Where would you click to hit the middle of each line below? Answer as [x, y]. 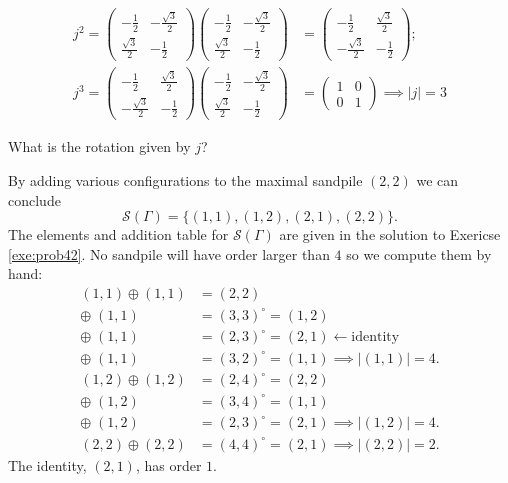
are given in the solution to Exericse [390, 234]
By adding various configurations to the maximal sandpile [185, 180]
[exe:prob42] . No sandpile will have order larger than [169, 253]
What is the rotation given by [99, 146]
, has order [168, 464]
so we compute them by [419, 253]
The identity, [47, 464]
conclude [34, 199]
